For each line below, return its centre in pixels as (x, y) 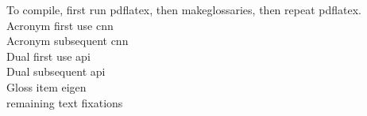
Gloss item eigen (46, 86)
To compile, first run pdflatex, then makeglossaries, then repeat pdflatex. (184, 9)
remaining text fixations (65, 102)
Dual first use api (48, 56)
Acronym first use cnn (60, 25)
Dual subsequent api (56, 71)
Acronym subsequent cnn (68, 41)
